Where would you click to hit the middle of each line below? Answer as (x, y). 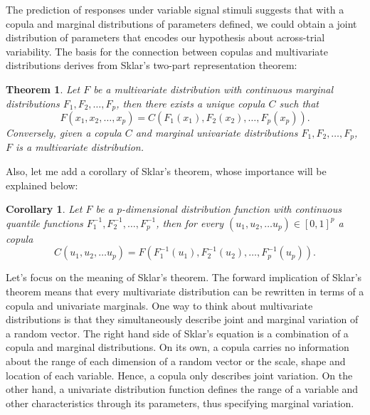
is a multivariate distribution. (80, 147)
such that (299, 103)
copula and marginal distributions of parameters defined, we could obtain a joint (181, 23)
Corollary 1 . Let (44, 209)
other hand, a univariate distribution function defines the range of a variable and (182, 389)
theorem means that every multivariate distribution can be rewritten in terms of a (185, 291)
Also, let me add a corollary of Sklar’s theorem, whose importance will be (166, 171)
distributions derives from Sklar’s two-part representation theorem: (152, 65)
